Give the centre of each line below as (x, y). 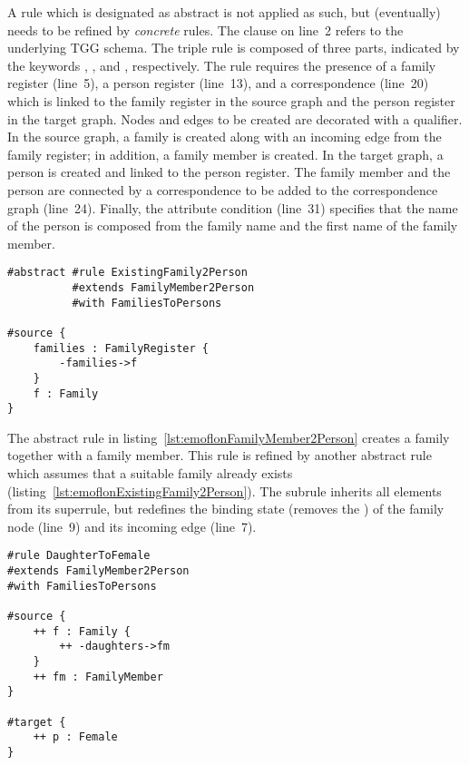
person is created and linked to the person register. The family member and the (229, 172)
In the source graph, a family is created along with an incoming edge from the (225, 137)
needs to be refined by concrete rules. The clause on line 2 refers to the (205, 29)
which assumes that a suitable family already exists (150, 473)
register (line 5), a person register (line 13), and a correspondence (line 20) (218, 83)
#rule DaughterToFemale (79, 556)
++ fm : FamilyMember (98, 677)
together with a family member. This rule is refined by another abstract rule (220, 455)
